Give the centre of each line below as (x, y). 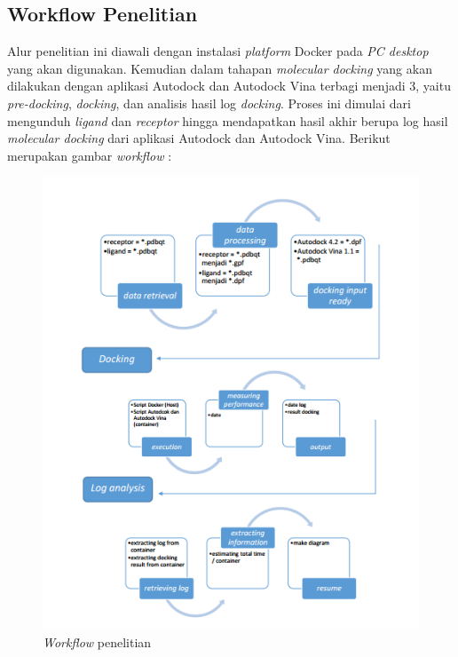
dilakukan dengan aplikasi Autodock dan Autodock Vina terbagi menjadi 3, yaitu (229, 86)
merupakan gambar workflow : (90, 155)
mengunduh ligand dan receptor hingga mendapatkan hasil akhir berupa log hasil (228, 120)
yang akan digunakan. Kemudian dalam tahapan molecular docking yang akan (220, 68)
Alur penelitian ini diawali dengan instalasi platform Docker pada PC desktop (218, 51)
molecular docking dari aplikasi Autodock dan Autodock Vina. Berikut (199, 138)
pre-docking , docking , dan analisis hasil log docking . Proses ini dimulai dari (209, 103)
